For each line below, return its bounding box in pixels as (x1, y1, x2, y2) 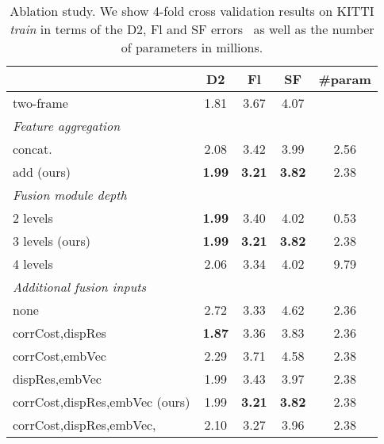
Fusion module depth (13, 186, 127, 204)
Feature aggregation (13, 117, 121, 135)
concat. (13, 140, 52, 158)
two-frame (13, 94, 68, 112)
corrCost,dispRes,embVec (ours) (13, 392, 190, 411)
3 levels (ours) (13, 232, 90, 250)
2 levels (13, 209, 53, 227)
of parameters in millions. (121, 38, 263, 56)
